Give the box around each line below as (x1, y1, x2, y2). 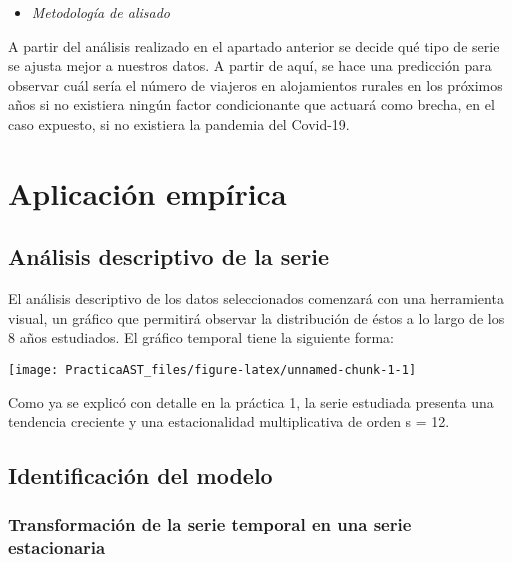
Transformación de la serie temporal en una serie (8, 512, 412, 537)
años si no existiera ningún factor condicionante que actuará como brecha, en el (8, 94, 495, 115)
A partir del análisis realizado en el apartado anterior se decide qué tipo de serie (8, 35, 500, 56)
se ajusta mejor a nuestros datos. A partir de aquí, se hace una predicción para (8, 55, 492, 76)
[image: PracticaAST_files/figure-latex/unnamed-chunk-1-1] (8, 362, 417, 377)
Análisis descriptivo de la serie (8, 241, 330, 272)
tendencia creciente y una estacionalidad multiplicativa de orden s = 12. (8, 411, 450, 432)
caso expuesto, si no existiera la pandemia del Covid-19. (8, 113, 350, 134)
